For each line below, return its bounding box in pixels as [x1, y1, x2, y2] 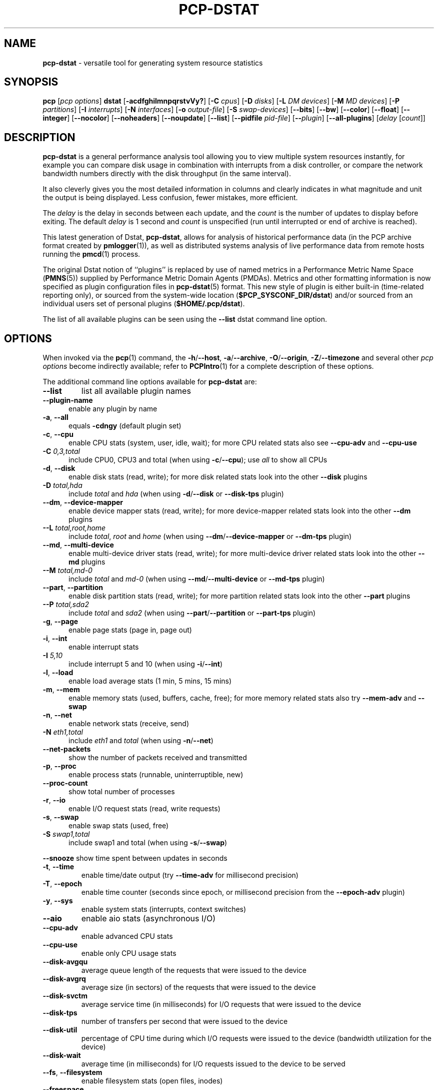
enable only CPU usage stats [81, 949, 176, 958]
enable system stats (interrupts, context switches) [81, 905, 246, 914]
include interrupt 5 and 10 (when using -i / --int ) [68, 660, 223, 669]
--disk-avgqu [42, 957, 88, 966]
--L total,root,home [42, 523, 106, 532]
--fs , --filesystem [42, 1068, 102, 1077]
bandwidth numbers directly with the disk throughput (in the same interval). [42, 169, 291, 178]
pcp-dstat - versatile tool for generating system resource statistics [42, 58, 263, 67]
